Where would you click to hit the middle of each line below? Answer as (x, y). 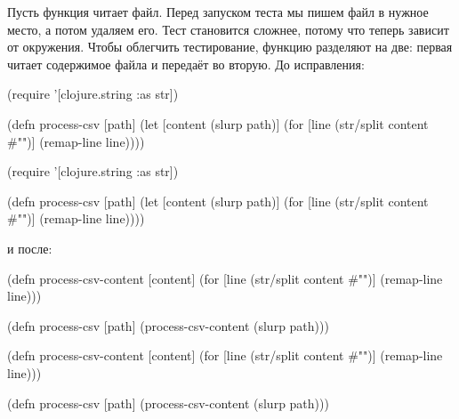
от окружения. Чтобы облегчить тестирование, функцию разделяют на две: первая (230, 47)
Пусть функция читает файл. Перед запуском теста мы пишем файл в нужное (218, 12)
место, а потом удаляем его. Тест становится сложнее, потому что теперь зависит (228, 29)
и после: (30, 248)
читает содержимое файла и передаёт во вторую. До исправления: (186, 64)
